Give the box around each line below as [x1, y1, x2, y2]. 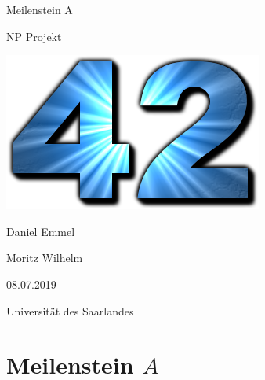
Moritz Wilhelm [6, 249, 83, 266]
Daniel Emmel [6, 223, 75, 239]
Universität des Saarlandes [6, 302, 134, 319]
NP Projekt [6, 28, 62, 44]
